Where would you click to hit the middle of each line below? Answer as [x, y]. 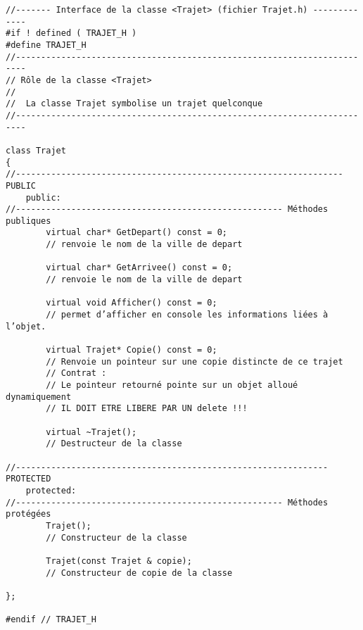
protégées [28, 514]
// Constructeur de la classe [116, 537]
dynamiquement [39, 397]
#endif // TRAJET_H [51, 620]
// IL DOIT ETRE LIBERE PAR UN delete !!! [147, 409]
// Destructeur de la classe [114, 444]
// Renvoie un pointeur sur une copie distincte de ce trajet [195, 361]
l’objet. [26, 326]
